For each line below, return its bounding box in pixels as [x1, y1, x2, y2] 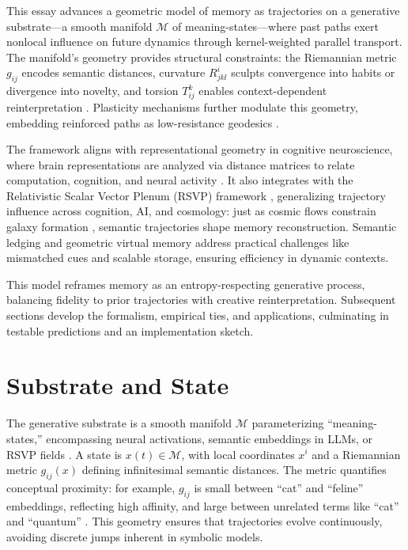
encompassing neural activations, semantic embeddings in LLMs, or [46, 430, 373, 446]
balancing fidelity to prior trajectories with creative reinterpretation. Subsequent [6, 291, 396, 308]
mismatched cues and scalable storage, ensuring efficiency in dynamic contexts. [6, 249, 389, 266]
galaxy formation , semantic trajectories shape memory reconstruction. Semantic [6, 218, 397, 235]
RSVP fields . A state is [6, 446, 123, 462]
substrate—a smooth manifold [6, 17, 153, 34]
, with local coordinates [181, 446, 295, 462]
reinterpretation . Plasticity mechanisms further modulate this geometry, [6, 98, 358, 115]
